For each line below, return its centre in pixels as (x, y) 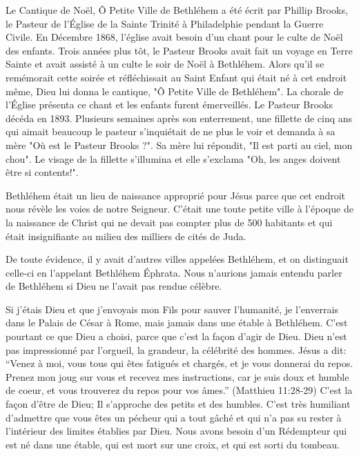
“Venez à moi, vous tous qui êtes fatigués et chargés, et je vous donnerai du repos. (179, 363)
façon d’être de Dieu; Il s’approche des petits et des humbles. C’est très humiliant (178, 404)
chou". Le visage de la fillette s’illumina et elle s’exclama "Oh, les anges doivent (173, 158)
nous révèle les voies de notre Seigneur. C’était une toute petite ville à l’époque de (179, 209)
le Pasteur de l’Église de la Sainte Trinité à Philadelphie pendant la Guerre (165, 23)
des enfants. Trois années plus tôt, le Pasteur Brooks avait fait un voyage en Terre (179, 50)
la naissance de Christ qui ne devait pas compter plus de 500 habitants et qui (169, 222)
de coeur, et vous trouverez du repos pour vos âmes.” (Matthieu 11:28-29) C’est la (179, 390)
